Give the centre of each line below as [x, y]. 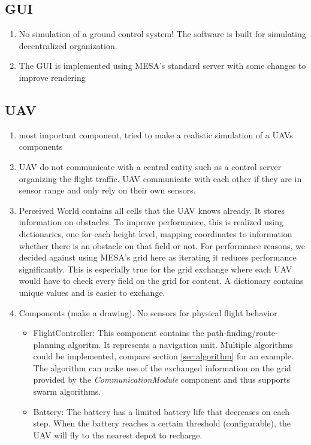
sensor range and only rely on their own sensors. [107, 190]
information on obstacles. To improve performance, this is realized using [151, 222]
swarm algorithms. [67, 391]
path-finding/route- [242, 333]
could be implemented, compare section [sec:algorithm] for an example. [163, 356]
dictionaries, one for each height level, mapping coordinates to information [155, 233]
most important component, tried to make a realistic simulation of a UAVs [156, 134]
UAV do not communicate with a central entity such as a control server [150, 166]
